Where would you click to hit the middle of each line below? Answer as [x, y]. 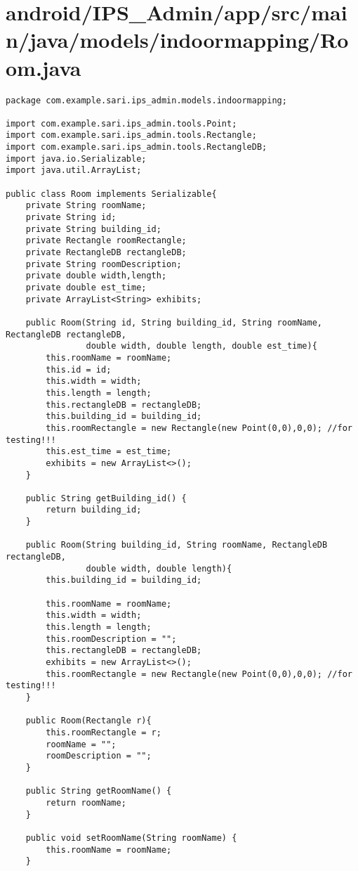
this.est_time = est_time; [109, 452]
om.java [44, 67]
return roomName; [86, 802]
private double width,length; [96, 276]
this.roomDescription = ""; [111, 639]
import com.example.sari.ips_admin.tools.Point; [121, 123]
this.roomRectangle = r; [104, 732]
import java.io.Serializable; [76, 159]
